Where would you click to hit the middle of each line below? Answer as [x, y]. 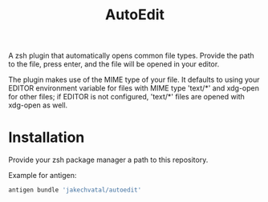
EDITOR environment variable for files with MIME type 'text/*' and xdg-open [134, 88]
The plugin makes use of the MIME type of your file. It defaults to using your [134, 80]
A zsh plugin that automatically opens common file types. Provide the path [131, 56]
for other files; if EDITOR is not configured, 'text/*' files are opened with [126, 97]
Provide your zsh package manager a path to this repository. [108, 160]
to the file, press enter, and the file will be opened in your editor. [114, 64]
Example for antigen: [43, 176]
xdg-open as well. [38, 105]
